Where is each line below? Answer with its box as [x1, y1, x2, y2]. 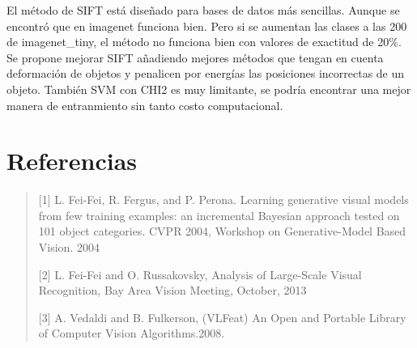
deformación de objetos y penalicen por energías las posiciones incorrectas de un [6, 65, 405, 82]
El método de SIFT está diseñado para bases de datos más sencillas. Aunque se [6, 2, 400, 18]
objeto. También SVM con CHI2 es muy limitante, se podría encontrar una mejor [6, 80, 411, 97]
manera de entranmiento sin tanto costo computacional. [6, 96, 283, 113]
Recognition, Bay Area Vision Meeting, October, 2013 [38, 282, 307, 299]
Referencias [6, 144, 138, 177]
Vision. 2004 [38, 239, 100, 256]
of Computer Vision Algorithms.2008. [38, 325, 225, 342]
